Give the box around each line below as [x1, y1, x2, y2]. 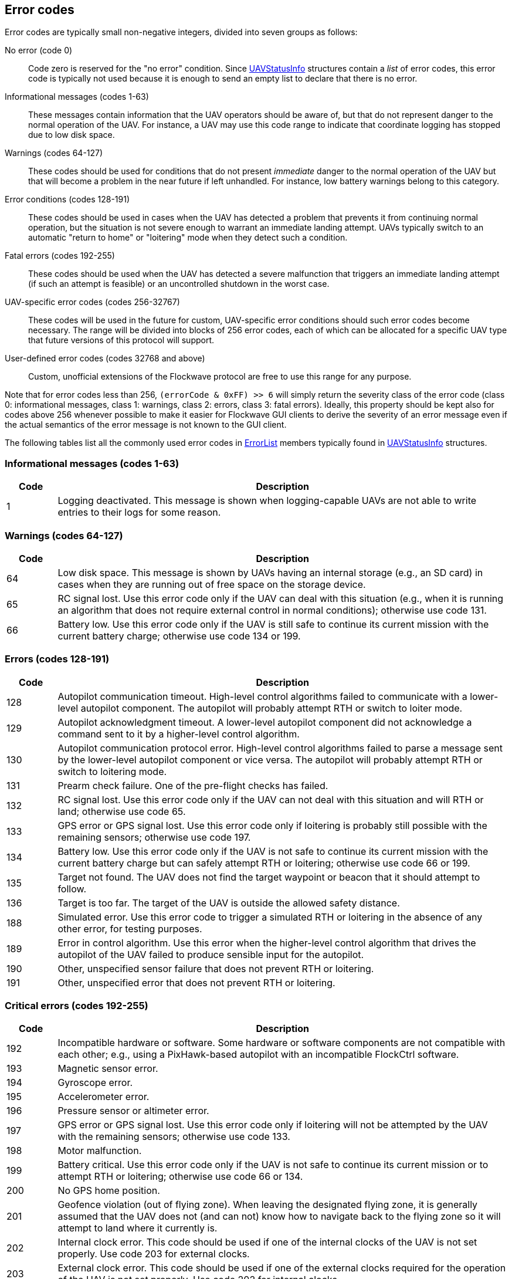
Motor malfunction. [57, 1145, 142, 1157]
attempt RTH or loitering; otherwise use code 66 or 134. [57, 1170, 303, 1183]
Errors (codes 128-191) [5, 653, 110, 665]
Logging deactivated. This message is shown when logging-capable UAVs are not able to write [57, 495, 477, 507]
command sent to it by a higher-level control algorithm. [57, 728, 300, 740]
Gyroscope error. [57, 1077, 133, 1089]
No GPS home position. [57, 1185, 160, 1197]
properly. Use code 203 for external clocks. [57, 1248, 250, 1260]
